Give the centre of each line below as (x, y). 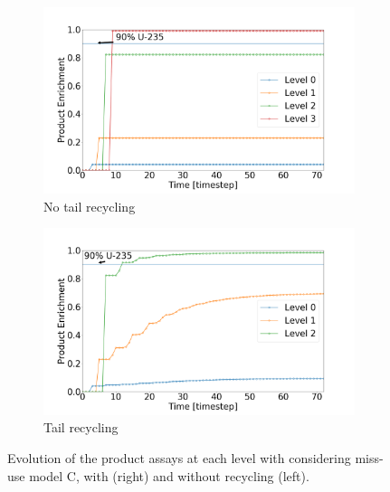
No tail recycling (90, 206)
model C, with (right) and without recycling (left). (169, 475)
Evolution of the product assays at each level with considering (179, 457)
